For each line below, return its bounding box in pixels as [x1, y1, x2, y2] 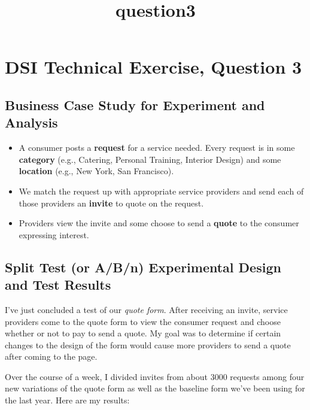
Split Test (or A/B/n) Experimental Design [5, 257, 281, 276]
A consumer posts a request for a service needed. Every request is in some [19, 141, 295, 154]
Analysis [5, 113, 58, 132]
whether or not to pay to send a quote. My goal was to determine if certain [5, 327, 281, 339]
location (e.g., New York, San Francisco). [19, 165, 174, 177]
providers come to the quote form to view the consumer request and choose [5, 315, 281, 327]
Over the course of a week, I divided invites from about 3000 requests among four [5, 370, 305, 382]
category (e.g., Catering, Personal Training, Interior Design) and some [19, 153, 281, 165]
